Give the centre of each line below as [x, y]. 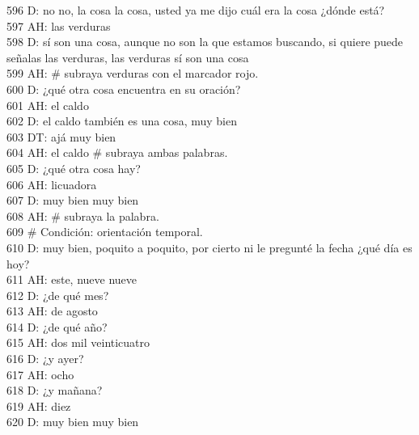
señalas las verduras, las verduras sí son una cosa [128, 57]
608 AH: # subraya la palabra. [83, 215]
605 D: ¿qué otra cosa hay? [74, 168]
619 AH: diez [39, 405]
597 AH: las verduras [59, 25]
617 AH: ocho [40, 374]
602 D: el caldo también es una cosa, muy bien [122, 121]
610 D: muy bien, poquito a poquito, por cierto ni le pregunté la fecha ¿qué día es [209, 247]
